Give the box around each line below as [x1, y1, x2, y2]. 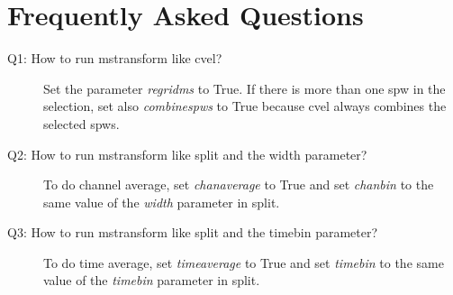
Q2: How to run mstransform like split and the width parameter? [7, 144, 367, 163]
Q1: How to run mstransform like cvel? [7, 49, 222, 68]
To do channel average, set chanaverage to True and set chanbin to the [43, 175, 434, 194]
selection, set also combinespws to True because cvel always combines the [43, 97, 447, 115]
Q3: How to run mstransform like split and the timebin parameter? [7, 223, 378, 242]
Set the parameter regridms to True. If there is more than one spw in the [43, 78, 446, 97]
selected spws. [43, 114, 120, 133]
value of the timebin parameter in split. [43, 271, 260, 290]
